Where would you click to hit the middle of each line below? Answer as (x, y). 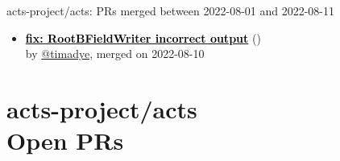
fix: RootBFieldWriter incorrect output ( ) (143, 37)
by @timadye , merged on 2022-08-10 (115, 54)
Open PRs (65, 140)
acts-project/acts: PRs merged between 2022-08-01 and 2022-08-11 (171, 10)
